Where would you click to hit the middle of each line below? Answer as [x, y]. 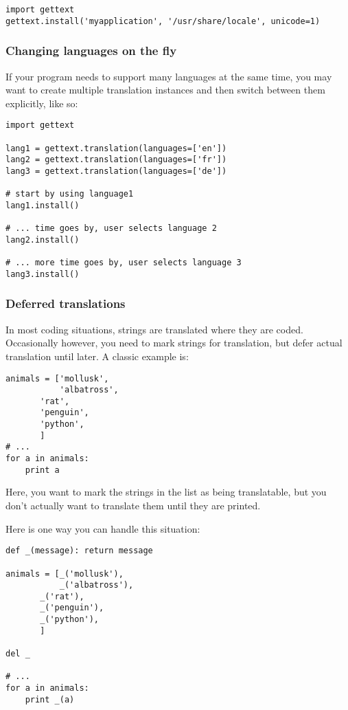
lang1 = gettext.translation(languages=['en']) [116, 148]
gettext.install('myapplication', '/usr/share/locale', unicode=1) [163, 21]
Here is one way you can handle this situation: [103, 528]
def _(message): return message [79, 551]
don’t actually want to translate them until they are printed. [133, 505]
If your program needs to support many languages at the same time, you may [169, 76]
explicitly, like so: [42, 103]
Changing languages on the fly [91, 51]
